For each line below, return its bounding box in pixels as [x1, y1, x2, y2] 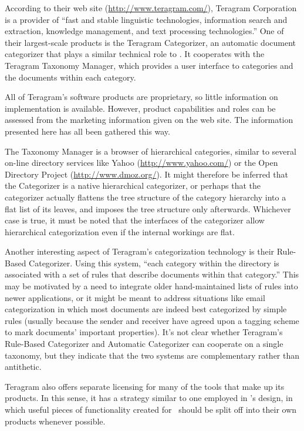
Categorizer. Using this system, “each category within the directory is [29, 256, 279, 269]
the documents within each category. [5, 71, 136, 83]
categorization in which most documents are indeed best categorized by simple [5, 303, 287, 315]
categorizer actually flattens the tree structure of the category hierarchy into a [5, 191, 286, 203]
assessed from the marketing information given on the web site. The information [5, 113, 293, 126]
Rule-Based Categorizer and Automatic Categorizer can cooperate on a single [5, 338, 283, 350]
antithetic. [5, 360, 42, 373]
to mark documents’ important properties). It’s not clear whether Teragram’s [5, 326, 283, 338]
